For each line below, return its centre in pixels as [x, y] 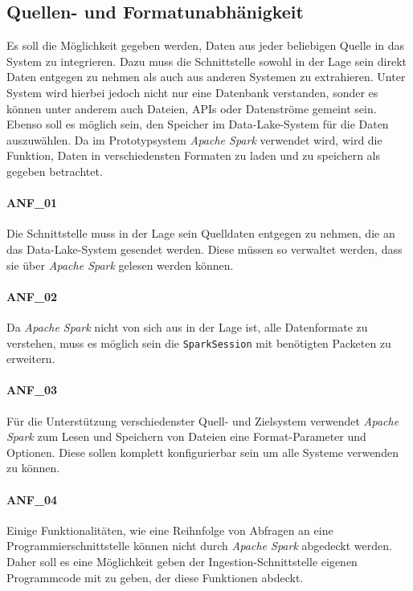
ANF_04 [32, 499]
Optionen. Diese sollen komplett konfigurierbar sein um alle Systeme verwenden [202, 452]
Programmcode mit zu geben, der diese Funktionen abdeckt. [155, 577]
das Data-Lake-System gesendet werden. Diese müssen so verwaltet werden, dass [204, 249]
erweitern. [31, 359]
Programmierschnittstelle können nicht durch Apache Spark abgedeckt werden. [199, 546]
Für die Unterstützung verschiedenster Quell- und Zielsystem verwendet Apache [203, 420]
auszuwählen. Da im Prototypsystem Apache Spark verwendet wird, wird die [194, 139]
